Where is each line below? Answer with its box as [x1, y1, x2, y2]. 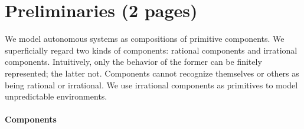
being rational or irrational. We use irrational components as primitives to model [5, 78, 298, 91]
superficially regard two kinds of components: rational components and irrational [5, 44, 298, 56]
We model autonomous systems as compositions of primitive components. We [5, 32, 285, 45]
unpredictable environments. [5, 90, 107, 102]
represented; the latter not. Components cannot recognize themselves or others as [5, 67, 299, 79]
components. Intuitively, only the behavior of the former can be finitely [5, 55, 262, 68]
